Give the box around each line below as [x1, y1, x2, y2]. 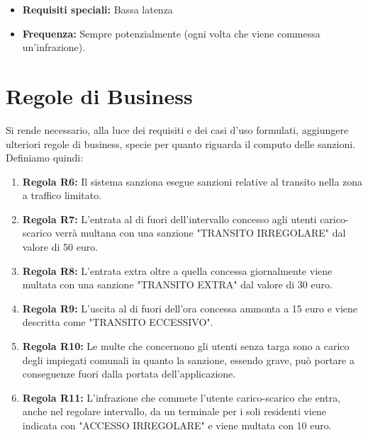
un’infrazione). [22, 40, 86, 55]
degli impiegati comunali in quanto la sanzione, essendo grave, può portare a [22, 352, 355, 367]
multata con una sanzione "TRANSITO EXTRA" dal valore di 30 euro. [22, 277, 333, 292]
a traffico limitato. [22, 188, 102, 203]
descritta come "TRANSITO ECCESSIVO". [22, 315, 213, 329]
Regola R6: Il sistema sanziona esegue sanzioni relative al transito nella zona [22, 174, 363, 188]
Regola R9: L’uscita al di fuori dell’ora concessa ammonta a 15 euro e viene [22, 300, 358, 315]
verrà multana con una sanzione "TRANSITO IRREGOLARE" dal [55, 225, 346, 240]
